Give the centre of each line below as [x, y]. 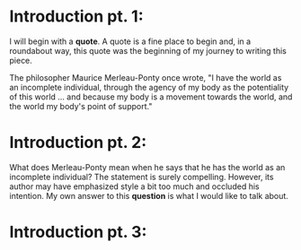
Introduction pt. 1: [76, 17]
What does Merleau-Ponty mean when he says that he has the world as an [147, 167]
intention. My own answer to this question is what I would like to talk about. [149, 195]
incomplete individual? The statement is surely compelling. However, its [142, 177]
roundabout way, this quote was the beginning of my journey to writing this [148, 50]
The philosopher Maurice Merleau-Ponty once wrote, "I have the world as [146, 77]
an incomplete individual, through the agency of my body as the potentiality [149, 87]
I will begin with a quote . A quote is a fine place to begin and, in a [130, 41]
